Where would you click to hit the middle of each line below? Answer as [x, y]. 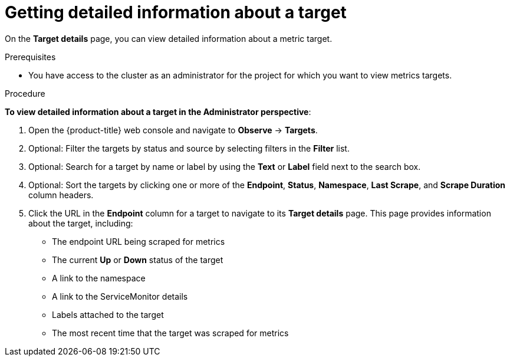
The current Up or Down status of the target [138, 260]
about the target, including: [81, 223]
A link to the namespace [99, 278]
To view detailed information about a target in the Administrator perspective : [158, 111]
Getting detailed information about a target [176, 12]
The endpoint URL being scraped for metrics [139, 241]
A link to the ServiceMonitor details [120, 296]
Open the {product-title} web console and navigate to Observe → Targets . [173, 130]
